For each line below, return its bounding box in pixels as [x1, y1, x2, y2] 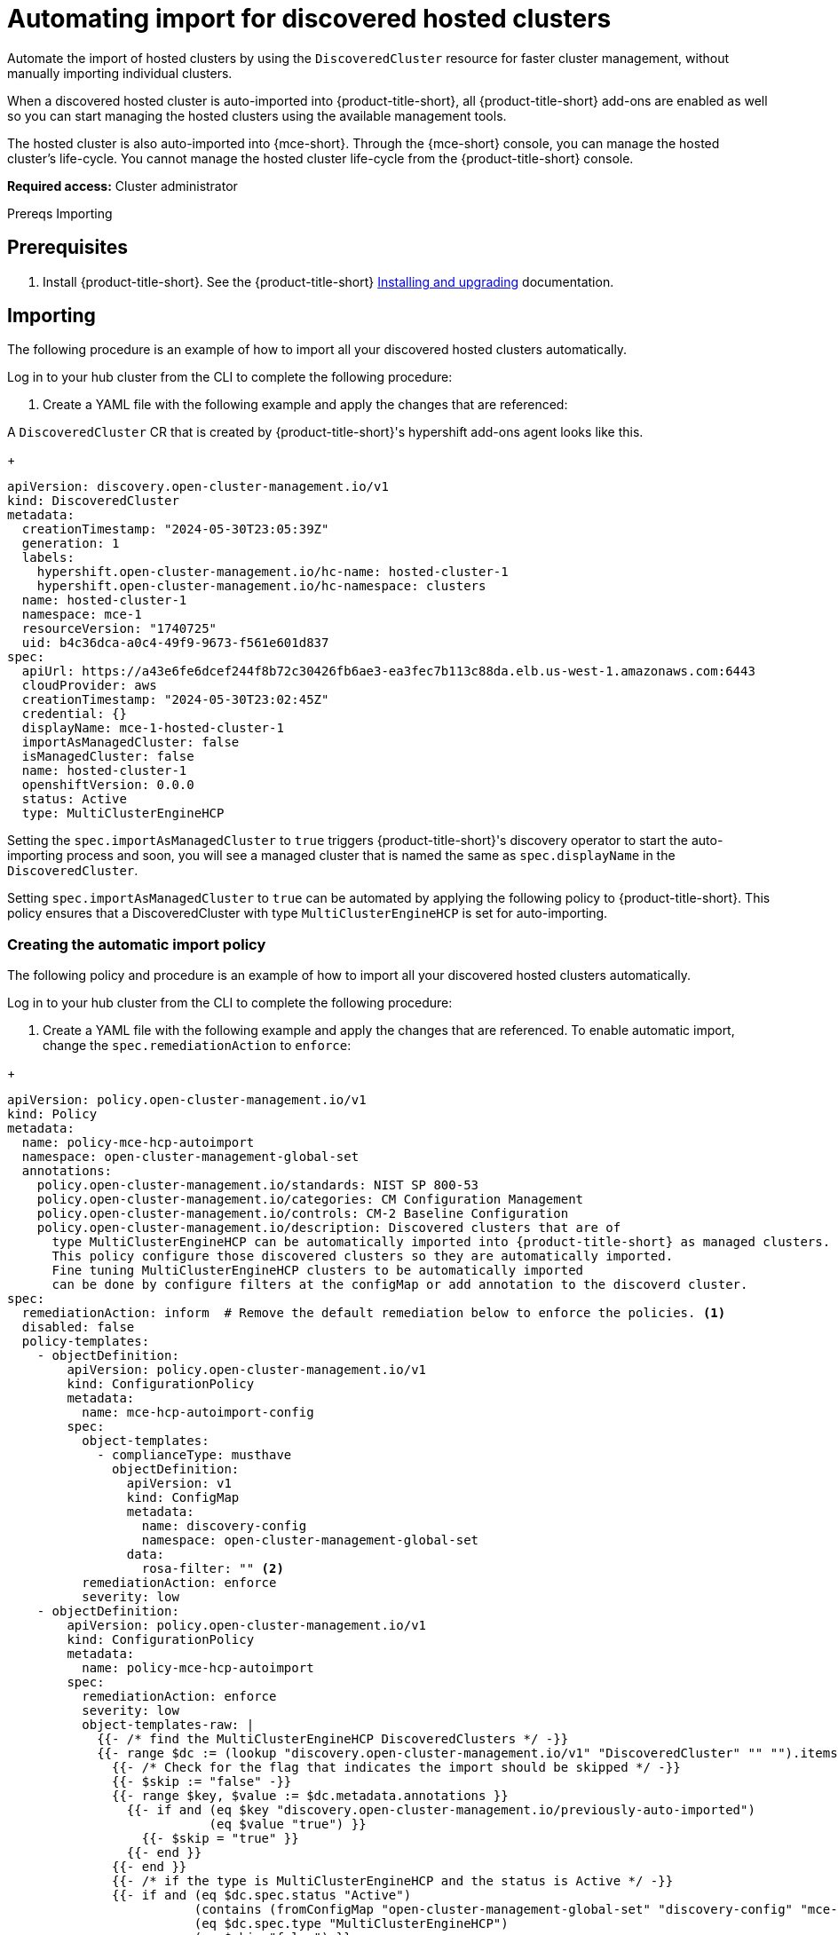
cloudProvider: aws [21, 678, 157, 693]
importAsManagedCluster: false [21, 735, 240, 750]
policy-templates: [21, 1334, 150, 1349]
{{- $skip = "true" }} [141, 1831, 299, 1846]
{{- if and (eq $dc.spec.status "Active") [112, 1888, 412, 1903]
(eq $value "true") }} [209, 1817, 367, 1832]
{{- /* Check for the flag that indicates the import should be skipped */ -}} [112, 1760, 681, 1775]
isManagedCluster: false [21, 749, 194, 764]
